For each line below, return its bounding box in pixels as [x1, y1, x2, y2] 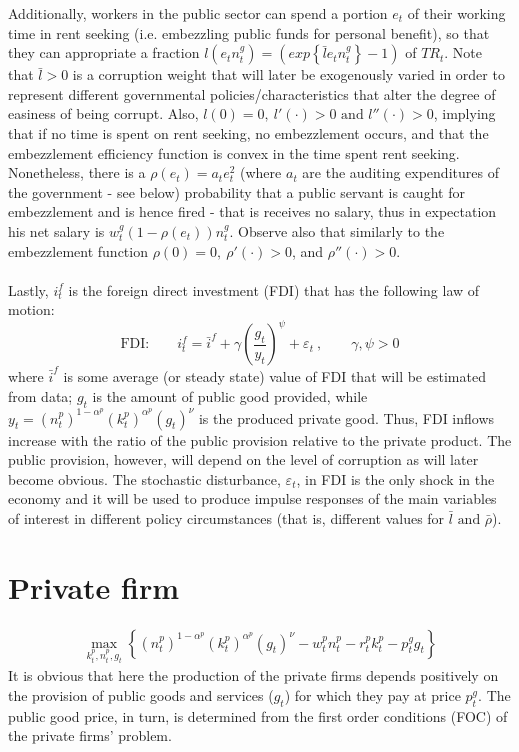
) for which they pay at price [284, 685, 461, 706]
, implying [433, 103, 496, 124]
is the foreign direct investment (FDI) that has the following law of [68, 279, 480, 300]
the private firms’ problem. [8, 725, 172, 746]
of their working [407, 3, 506, 23]
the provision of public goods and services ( [8, 685, 274, 706]
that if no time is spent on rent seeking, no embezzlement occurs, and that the [8, 122, 489, 143]
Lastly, [8, 279, 49, 300]
